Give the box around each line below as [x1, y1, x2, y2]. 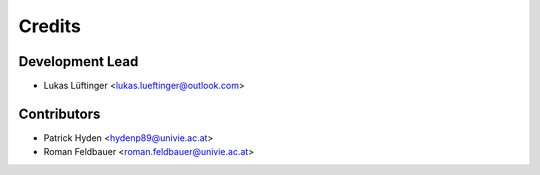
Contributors [18, 105, 101, 122]
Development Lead [18, 53, 139, 70]
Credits [18, 15, 82, 37]
